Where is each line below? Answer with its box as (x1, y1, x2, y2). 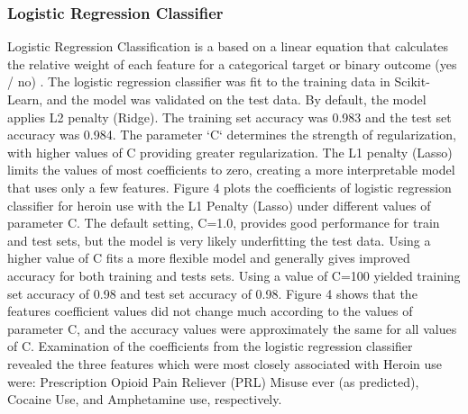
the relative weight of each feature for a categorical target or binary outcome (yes (7, 54, 457, 73)
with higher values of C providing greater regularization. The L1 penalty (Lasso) (7, 142, 453, 161)
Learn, (7, 90, 43, 108)
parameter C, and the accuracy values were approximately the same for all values (7, 319, 457, 337)
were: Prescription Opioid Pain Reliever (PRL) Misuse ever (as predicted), (7, 372, 419, 391)
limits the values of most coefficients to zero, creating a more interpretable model (7, 160, 455, 179)
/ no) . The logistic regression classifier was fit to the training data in (7, 72, 390, 91)
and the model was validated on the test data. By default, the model (46, 90, 427, 108)
